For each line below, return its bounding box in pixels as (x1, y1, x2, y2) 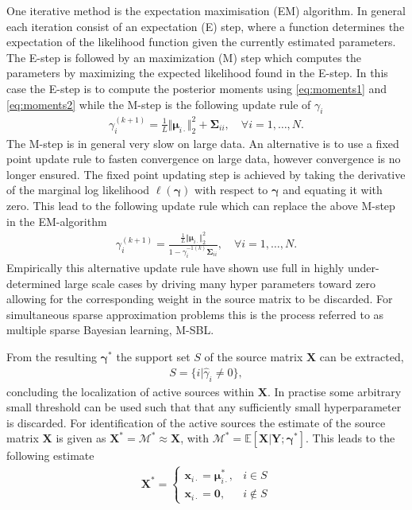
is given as (56, 430, 106, 446)
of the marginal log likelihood (6, 181, 150, 198)
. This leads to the (306, 430, 395, 446)
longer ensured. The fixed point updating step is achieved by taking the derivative (6, 165, 406, 182)
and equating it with (283, 181, 383, 198)
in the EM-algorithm (6, 212, 107, 229)
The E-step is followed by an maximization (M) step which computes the (6, 49, 361, 65)
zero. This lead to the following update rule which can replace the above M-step (6, 197, 395, 214)
